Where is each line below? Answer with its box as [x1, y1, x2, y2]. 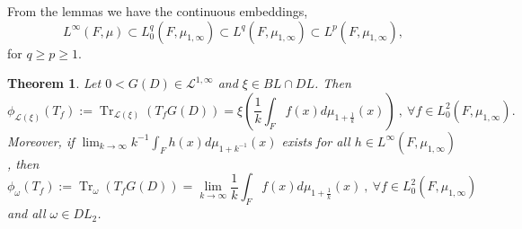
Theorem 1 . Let [7, 74, 102, 92]
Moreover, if [7, 131, 75, 150]
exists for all [281, 131, 350, 150]
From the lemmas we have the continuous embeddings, [7, 2, 308, 20]
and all [7, 204, 46, 223]
